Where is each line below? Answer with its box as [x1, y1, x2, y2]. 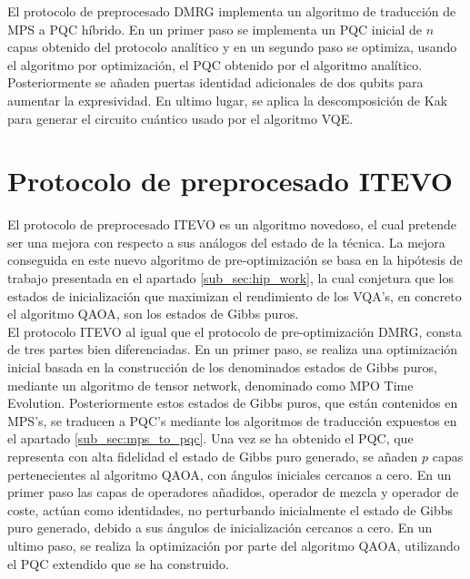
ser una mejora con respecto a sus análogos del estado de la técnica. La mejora [7, 232, 445, 251]
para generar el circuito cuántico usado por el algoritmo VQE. [7, 108, 354, 127]
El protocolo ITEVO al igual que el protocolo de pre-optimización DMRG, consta [7, 321, 463, 340]
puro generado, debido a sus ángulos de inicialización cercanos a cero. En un [7, 518, 433, 537]
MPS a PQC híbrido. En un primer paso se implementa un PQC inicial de [7, 19, 423, 38]
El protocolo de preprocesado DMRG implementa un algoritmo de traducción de [7, 2, 456, 20]
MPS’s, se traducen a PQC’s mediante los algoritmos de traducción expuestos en [7, 411, 457, 430]
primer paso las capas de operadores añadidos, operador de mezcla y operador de [7, 482, 459, 502]
